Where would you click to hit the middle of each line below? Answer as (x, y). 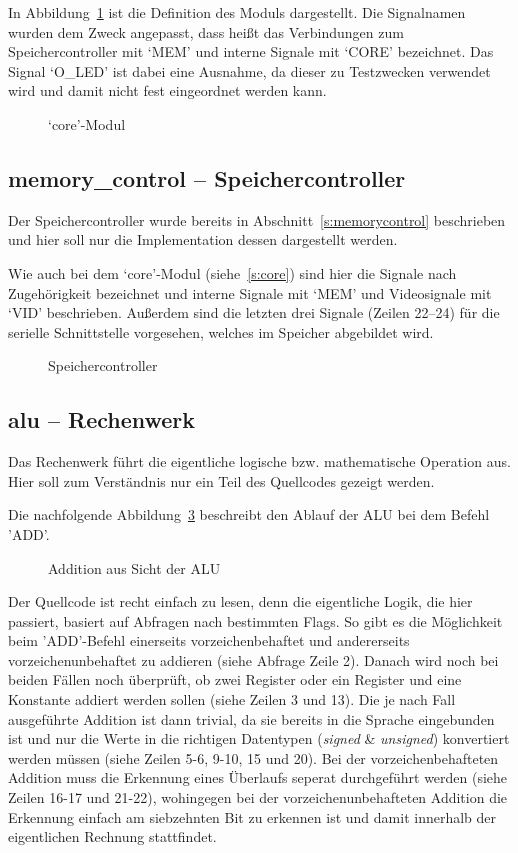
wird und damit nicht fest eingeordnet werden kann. (167, 90)
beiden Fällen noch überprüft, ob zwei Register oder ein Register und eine (235, 679)
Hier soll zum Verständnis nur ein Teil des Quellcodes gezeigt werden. (221, 480)
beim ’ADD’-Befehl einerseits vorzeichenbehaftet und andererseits (209, 640)
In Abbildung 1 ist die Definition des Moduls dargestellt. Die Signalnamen (237, 12)
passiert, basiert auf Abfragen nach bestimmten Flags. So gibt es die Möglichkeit (255, 620)
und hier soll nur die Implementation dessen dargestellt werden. (203, 239)
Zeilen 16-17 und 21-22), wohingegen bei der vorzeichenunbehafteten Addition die (258, 797)
